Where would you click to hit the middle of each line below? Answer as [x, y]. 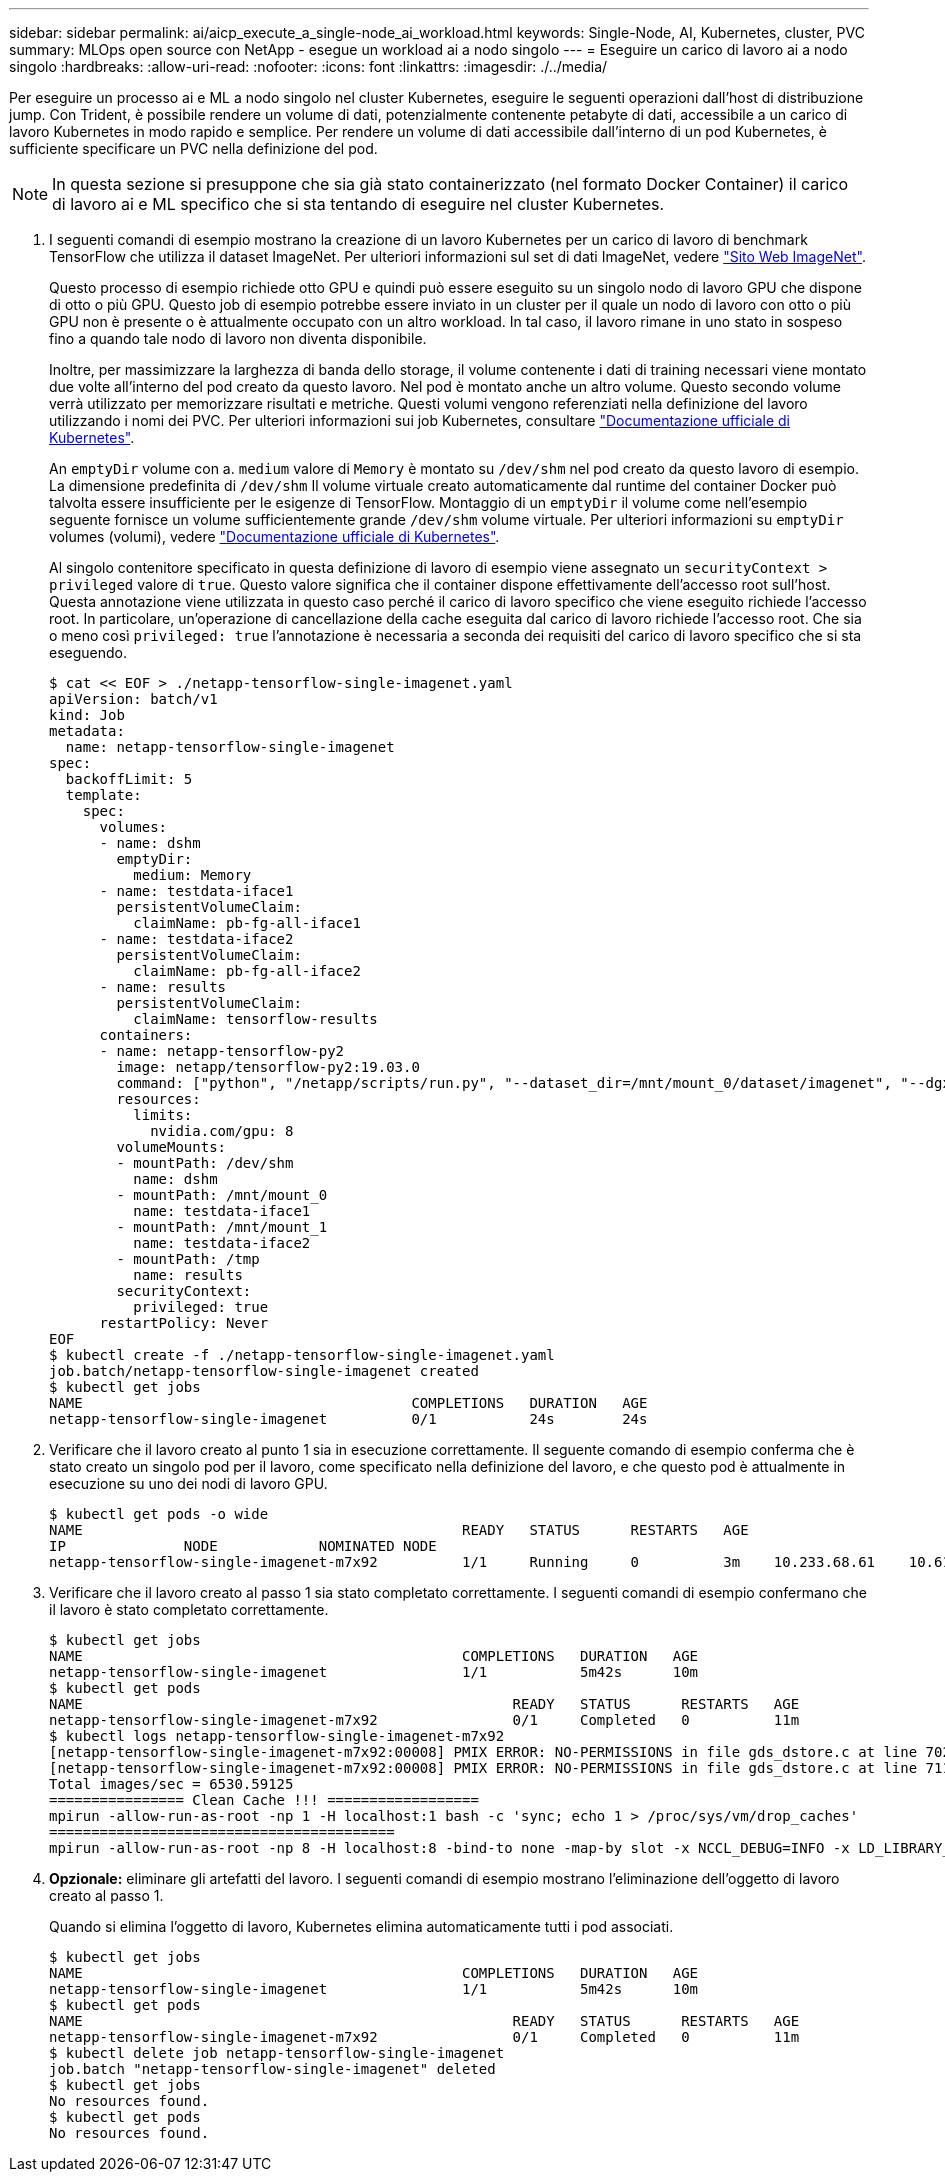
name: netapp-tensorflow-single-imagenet [230, 747]
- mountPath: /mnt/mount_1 [222, 1227]
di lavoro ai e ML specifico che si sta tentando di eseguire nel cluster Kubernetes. [358, 204]
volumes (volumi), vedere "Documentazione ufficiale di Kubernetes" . [274, 536]
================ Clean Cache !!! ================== [264, 1800]
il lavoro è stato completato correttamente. [189, 1609]
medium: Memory [192, 875]
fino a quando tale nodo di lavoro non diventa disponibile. [238, 338]
